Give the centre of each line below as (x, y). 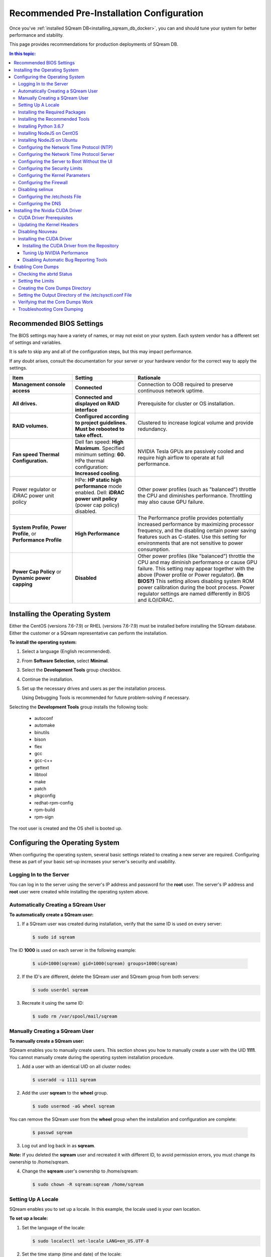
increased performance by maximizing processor (196, 524)
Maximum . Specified (100, 448)
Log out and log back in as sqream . (58, 1145)
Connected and (94, 397)
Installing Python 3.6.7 (41, 126)
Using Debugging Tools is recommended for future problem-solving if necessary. (106, 698)
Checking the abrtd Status (45, 274)
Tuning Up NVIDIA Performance (55, 253)
